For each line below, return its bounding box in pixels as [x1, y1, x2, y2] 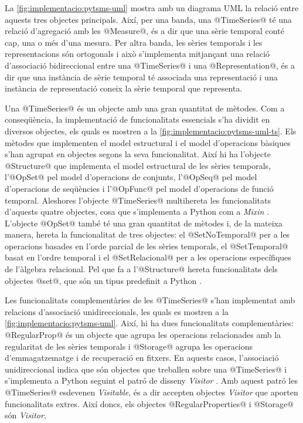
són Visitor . [5, 409, 46, 421]
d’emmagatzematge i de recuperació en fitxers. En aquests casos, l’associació [5, 351, 279, 364]
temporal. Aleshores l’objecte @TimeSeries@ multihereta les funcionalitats [5, 194, 271, 206]
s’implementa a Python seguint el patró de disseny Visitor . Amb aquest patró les [5, 374, 298, 387]
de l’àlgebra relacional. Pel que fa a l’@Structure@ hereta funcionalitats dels [5, 263, 278, 275]
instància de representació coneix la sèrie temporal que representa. [5, 82, 243, 94]
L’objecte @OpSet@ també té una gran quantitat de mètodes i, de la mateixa [5, 216, 282, 229]
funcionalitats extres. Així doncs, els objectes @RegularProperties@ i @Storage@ [5, 397, 294, 410]
